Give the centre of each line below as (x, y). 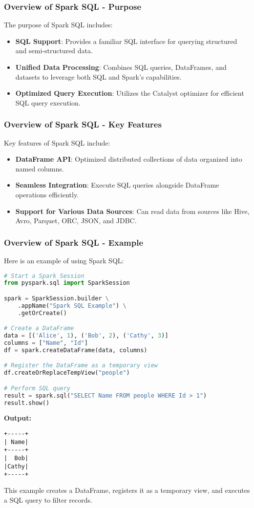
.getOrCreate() (42, 313)
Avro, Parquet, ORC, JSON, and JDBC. (76, 221)
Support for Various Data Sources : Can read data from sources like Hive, (132, 211)
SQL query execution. (48, 102)
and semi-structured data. (54, 51)
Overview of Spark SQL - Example (74, 242)
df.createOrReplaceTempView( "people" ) (67, 373)
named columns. (40, 168)
